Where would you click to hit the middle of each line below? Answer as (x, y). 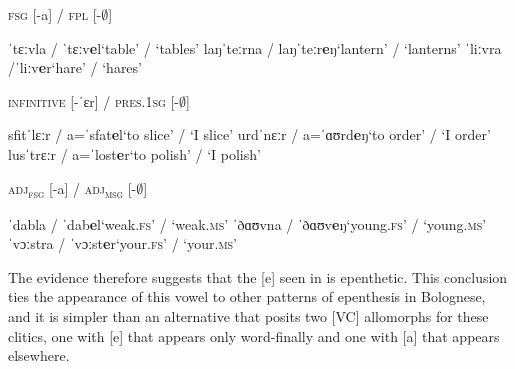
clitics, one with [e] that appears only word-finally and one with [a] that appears (254, 335)
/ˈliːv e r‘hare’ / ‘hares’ (75, 67)
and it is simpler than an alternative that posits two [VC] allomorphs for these (248, 316)
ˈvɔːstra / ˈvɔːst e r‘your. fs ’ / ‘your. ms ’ (123, 243)
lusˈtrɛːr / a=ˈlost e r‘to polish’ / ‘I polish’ (134, 153)
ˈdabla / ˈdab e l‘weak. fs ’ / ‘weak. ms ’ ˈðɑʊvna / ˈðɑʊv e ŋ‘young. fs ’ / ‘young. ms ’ (247, 223)
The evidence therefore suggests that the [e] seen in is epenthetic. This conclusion (258, 276)
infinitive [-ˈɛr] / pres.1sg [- (94, 100)
